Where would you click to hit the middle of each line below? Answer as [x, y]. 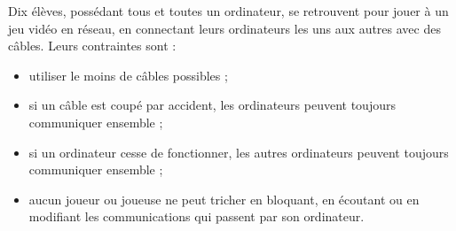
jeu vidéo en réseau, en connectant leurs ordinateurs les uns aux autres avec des [224, 28]
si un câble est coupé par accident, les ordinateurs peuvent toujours [212, 105]
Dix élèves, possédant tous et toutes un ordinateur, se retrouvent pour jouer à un [228, 11]
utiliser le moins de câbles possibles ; [128, 75]
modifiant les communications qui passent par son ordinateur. [197, 216]
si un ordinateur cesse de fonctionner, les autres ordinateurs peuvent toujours [239, 152]
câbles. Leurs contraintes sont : [92, 46]
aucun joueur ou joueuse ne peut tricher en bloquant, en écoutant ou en [224, 199]
